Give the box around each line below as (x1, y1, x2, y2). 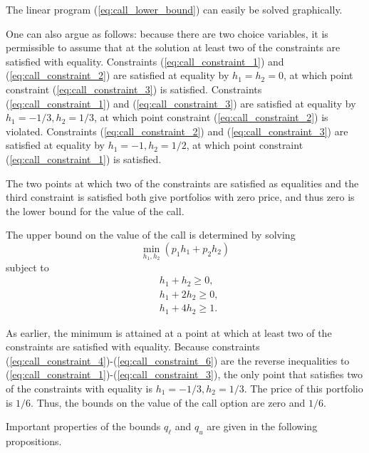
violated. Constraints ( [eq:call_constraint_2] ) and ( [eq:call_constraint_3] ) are (6, 123, 348, 138)
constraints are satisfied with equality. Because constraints (6, 339, 260, 354)
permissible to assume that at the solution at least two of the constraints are (6, 40, 341, 55)
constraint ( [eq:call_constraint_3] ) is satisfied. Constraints (6, 81, 262, 96)
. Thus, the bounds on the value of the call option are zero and (31, 395, 306, 410)
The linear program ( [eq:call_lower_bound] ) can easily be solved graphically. (6, 2, 343, 16)
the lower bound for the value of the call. (6, 203, 184, 218)
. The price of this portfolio (244, 380, 363, 395)
